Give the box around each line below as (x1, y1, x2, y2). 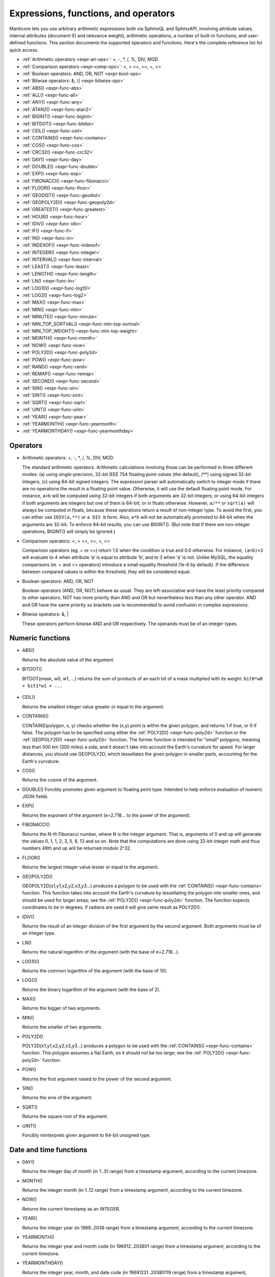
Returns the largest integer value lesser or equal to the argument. (22, 864, 159, 870)
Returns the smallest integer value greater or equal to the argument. (22, 703, 165, 710)
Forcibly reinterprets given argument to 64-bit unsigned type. (22, 1132, 151, 1138)
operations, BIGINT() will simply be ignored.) (22, 529, 116, 535)
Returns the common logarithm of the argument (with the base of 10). (22, 967, 168, 974)
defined (9, 40, 26, 46)
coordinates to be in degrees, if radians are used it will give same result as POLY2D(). (22, 904, 201, 910)
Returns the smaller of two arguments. (22, 1024, 103, 1030)
